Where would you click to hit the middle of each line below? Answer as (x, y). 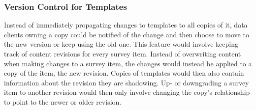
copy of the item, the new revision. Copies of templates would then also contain (124, 73)
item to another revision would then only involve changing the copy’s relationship (127, 92)
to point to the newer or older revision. (63, 101)
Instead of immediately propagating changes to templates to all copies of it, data (126, 25)
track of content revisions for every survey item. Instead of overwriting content (123, 54)
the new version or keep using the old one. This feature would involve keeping (121, 44)
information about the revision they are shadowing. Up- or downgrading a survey (127, 82)
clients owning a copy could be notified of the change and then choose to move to (127, 34)
